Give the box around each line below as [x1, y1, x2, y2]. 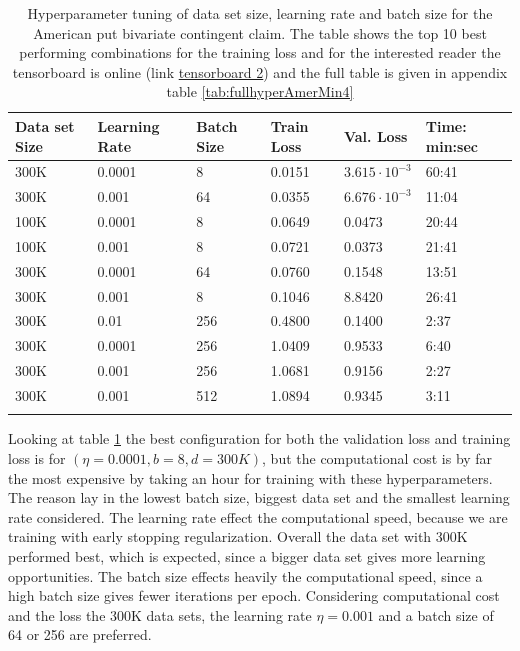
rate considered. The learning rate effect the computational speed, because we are [8, 506, 508, 527]
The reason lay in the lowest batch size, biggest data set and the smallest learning [8, 487, 510, 508]
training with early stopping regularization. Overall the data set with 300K [8, 526, 468, 547]
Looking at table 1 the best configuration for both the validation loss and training [8, 428, 511, 449]
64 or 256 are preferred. [8, 624, 152, 645]
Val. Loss [343, 125, 408, 146]
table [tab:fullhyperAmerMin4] [166, 81, 354, 102]
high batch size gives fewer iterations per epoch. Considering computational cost [8, 585, 500, 606]
